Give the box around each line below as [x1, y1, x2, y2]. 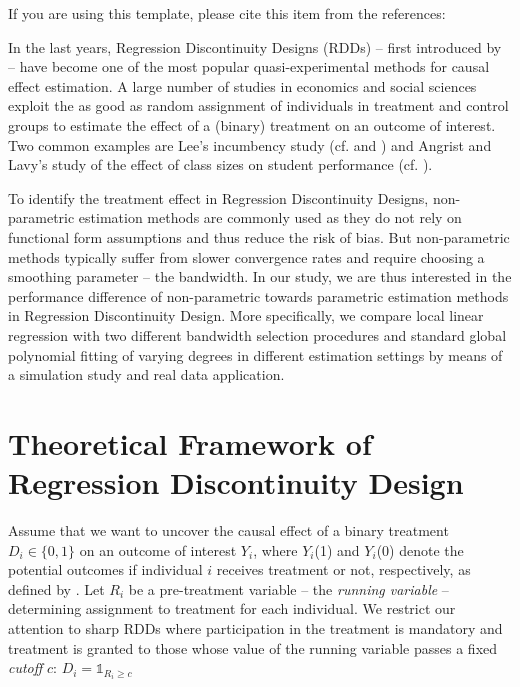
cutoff [8, 657, 43, 678]
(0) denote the [376, 539, 464, 560]
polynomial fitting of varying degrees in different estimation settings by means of [8, 344, 503, 365]
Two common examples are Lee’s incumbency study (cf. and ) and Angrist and [8, 134, 492, 155]
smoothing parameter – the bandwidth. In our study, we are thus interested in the [8, 266, 512, 287]
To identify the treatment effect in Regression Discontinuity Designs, [8, 187, 429, 208]
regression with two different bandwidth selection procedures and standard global [8, 324, 507, 345]
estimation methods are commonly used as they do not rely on [78, 207, 462, 228]
